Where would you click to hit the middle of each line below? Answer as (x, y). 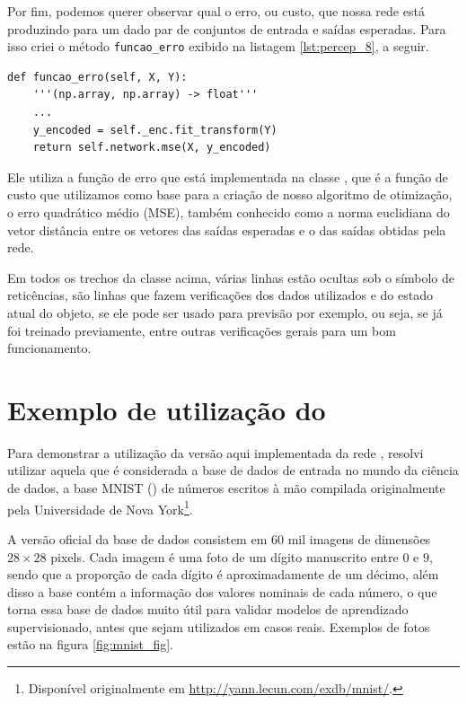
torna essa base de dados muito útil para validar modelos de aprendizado (208, 609)
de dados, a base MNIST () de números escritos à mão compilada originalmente (226, 488)
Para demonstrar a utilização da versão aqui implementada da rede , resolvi (216, 452)
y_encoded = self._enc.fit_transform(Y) (155, 130)
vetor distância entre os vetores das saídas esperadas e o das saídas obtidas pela (227, 229)
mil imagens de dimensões (359, 538)
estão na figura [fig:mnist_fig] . (90, 644)
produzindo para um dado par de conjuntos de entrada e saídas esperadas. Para (227, 28)
